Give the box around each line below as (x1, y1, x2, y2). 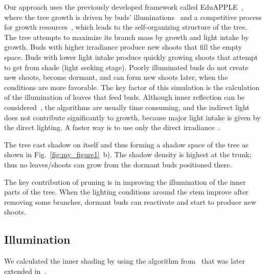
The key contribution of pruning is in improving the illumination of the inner (4, 176, 246, 187)
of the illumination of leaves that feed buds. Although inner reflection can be (4, 92, 245, 102)
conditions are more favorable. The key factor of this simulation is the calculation (4, 81, 260, 92)
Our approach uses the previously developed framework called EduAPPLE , (4, 2, 243, 12)
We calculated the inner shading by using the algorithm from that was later (4, 255, 245, 266)
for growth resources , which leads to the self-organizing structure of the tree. (4, 22, 248, 32)
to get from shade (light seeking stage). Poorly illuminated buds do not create (4, 61, 249, 72)
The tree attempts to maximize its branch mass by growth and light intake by (4, 31, 249, 42)
